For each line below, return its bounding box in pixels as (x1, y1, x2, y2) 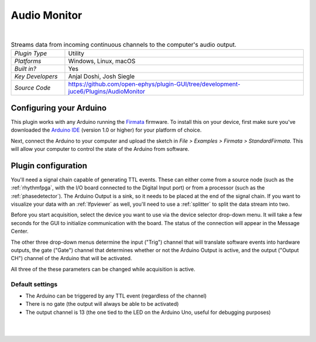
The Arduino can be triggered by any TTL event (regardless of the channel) (25, 292, 207, 299)
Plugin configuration (11, 161, 88, 171)
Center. (11, 228, 29, 235)
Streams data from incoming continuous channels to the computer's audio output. (11, 41, 237, 49)
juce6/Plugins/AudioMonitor (68, 88, 146, 96)
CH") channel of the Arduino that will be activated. (11, 255, 132, 262)
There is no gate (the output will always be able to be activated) (25, 300, 179, 308)
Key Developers (14, 72, 58, 81)
